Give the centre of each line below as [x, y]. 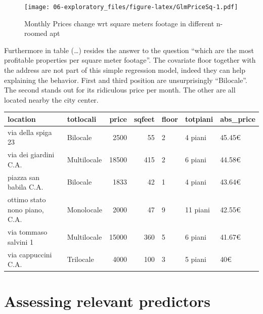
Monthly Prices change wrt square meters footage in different [119, 23]
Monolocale [84, 209]
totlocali [82, 119]
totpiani [199, 119]
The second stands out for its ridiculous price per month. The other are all [120, 90]
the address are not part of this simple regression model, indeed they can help [125, 70]
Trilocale [80, 259]
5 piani [195, 259]
